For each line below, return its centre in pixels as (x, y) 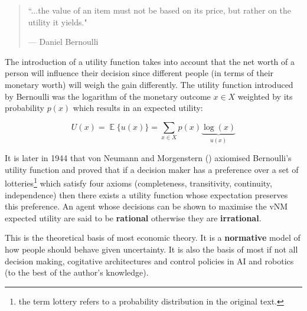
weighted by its (265, 96)
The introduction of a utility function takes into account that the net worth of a (150, 61)
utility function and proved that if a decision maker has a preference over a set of (152, 169)
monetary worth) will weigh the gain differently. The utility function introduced (149, 84)
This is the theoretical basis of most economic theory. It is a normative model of (153, 238)
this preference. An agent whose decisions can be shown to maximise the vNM (146, 206)
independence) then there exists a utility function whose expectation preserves (146, 194)
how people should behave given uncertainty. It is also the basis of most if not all (151, 249)
